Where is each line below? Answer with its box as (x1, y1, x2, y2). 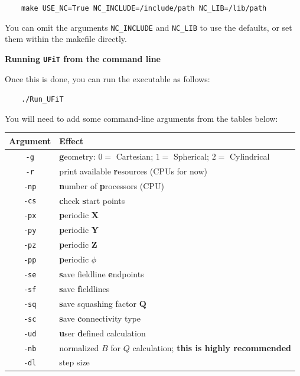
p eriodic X (59, 209, 99, 221)
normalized (59, 341, 99, 354)
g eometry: (59, 150, 96, 162)
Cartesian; (116, 150, 154, 162)
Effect (59, 134, 84, 147)
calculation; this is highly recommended (132, 341, 292, 354)
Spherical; (174, 150, 209, 162)
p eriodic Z (59, 238, 97, 251)
